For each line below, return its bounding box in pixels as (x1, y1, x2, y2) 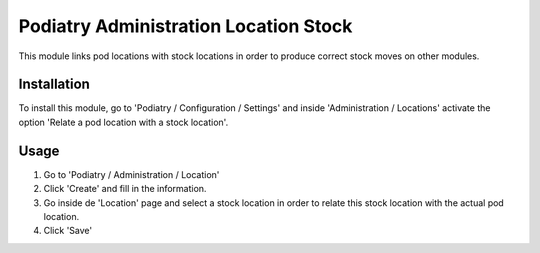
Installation (18, 76, 90, 93)
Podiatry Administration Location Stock (18, 15, 353, 37)
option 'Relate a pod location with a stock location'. (18, 116, 229, 128)
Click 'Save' (43, 225, 93, 237)
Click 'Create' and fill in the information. (43, 183, 207, 195)
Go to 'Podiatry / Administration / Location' (43, 168, 220, 180)
